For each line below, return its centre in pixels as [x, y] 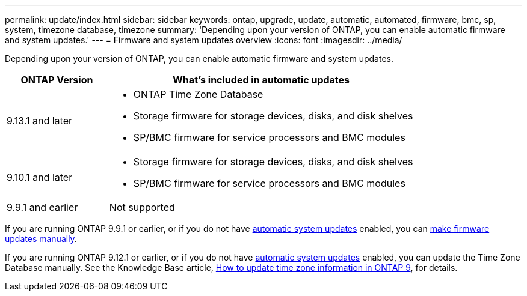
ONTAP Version [57, 80]
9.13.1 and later [40, 121]
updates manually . [41, 239]
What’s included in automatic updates [261, 80]
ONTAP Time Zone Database [198, 94]
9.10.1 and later [40, 177]
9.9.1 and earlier [42, 207]
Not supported [142, 207]
